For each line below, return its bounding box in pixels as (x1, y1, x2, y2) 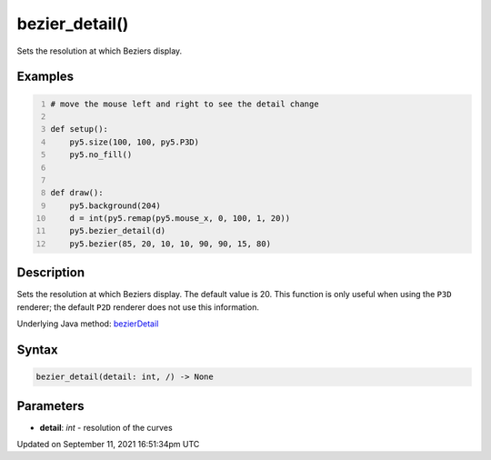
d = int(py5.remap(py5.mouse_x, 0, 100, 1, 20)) (69, 214, 291, 224)
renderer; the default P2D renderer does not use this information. (16, 301, 259, 313)
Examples (16, 69, 75, 85)
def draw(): (50, 187, 104, 198)
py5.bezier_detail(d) (69, 225, 166, 236)
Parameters (16, 398, 85, 414)
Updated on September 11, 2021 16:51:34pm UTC (16, 439, 200, 450)
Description (16, 265, 85, 281)
